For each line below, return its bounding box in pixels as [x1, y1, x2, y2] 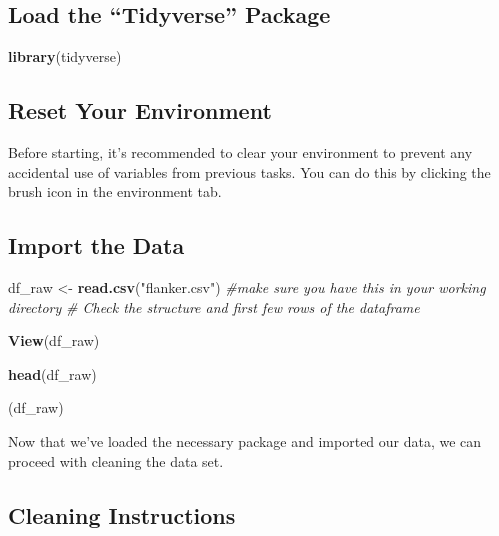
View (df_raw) [8, 330, 100, 351]
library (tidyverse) [8, 46, 122, 67]
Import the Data [8, 230, 185, 261]
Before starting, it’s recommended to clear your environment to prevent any [8, 142, 473, 162]
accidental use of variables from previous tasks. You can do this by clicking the [8, 161, 491, 182]
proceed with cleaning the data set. [8, 450, 224, 471]
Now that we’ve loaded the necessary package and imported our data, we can [8, 430, 482, 451]
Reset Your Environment [8, 95, 272, 126]
